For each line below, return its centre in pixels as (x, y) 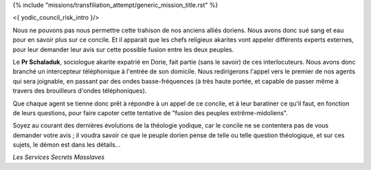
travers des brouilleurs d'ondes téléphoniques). (80, 91)
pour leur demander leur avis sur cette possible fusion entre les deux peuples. (123, 49)
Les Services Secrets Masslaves (59, 157)
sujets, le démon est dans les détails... (67, 145)
